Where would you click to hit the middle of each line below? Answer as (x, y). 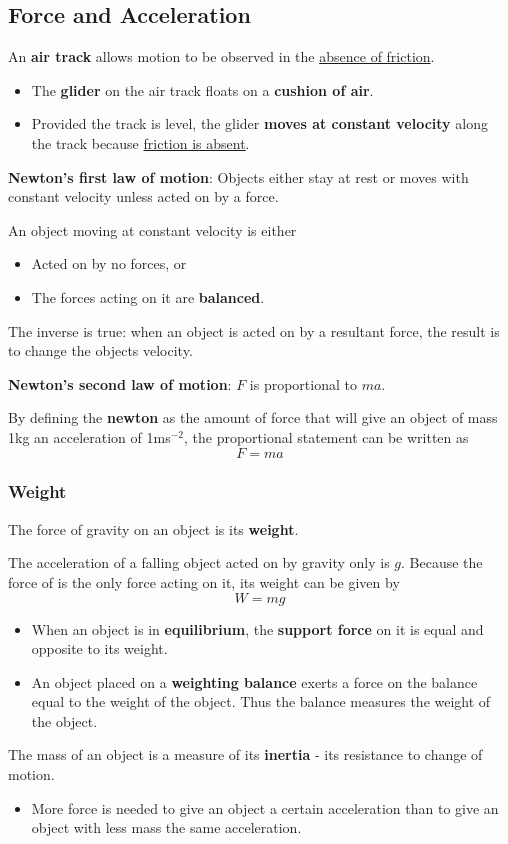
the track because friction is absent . (140, 142)
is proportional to (303, 383)
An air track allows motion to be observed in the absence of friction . (221, 56)
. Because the (442, 562)
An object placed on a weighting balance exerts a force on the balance (254, 681)
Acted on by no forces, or (109, 263)
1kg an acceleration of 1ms (89, 436)
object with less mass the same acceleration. (166, 827)
